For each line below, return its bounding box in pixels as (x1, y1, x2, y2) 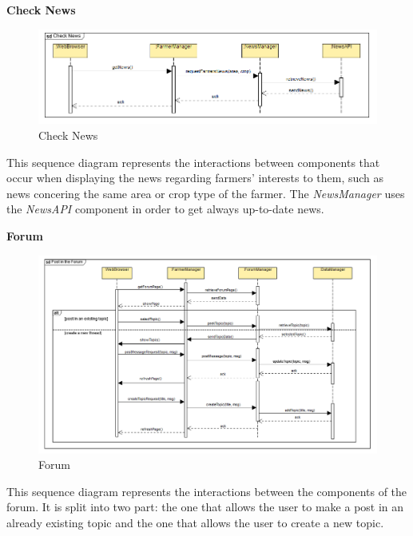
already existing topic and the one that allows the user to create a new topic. (6, 514, 384, 530)
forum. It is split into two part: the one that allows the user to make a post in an (6, 498, 404, 515)
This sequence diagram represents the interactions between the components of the (6, 482, 407, 499)
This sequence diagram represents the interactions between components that (6, 153, 380, 170)
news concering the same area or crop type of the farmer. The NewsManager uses (6, 185, 405, 201)
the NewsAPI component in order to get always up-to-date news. (6, 201, 324, 217)
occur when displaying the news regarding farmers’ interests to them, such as (6, 169, 384, 186)
